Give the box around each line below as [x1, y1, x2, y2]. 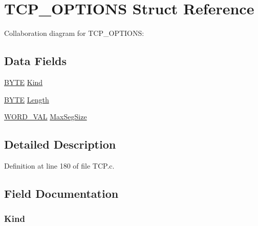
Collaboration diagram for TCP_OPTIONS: [4, 28, 144, 38]
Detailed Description [4, 136, 116, 152]
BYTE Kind [4, 76, 43, 87]
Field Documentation [4, 185, 119, 201]
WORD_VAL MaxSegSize [4, 111, 87, 122]
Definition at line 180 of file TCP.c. [4, 160, 115, 171]
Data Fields [4, 53, 67, 69]
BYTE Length [4, 94, 49, 105]
